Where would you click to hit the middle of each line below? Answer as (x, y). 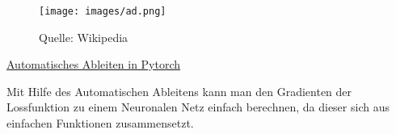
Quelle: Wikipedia (84, 37)
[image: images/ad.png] (103, 11)
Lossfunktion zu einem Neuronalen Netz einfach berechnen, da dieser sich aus (198, 107)
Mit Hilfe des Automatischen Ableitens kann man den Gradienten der (179, 91)
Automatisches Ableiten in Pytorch (94, 64)
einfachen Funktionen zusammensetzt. (100, 123)
